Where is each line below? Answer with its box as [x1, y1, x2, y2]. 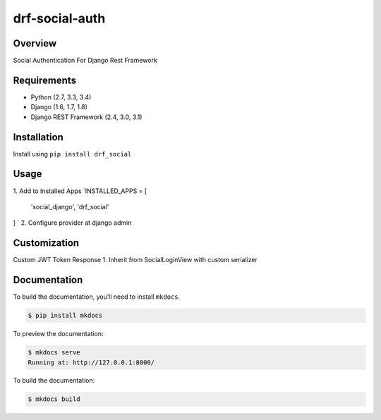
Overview [13, 37, 57, 49]
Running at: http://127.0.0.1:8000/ [28, 358, 155, 366]
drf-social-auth [13, 11, 106, 26]
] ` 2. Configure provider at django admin [13, 218, 132, 227]
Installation [13, 131, 64, 143]
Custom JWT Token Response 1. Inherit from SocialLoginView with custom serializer [13, 256, 258, 264]
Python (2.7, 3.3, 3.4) [30, 92, 92, 101]
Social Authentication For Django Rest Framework [13, 56, 158, 65]
